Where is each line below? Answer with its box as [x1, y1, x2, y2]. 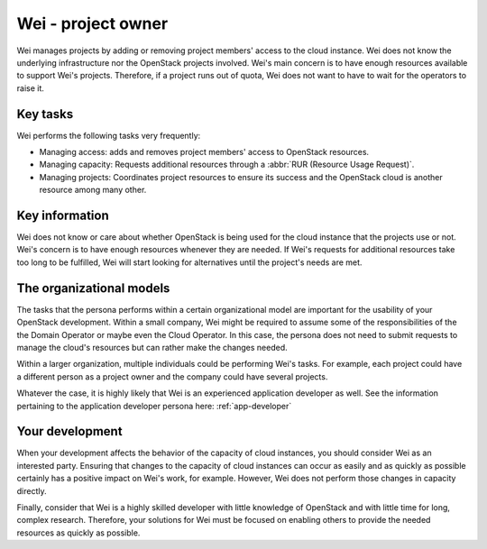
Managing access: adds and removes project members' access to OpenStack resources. [39, 147, 370, 158]
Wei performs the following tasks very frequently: [16, 130, 201, 141]
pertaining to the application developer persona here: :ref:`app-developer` [16, 400, 292, 411]
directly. [16, 485, 47, 496]
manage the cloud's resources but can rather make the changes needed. [16, 342, 288, 352]
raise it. [16, 82, 45, 94]
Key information [16, 208, 109, 223]
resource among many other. [39, 185, 147, 196]
